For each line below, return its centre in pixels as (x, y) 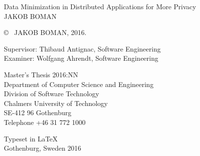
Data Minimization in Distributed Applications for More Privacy (100, 6)
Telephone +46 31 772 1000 (45, 122)
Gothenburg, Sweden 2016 (43, 148)
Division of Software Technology (52, 94)
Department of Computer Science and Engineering (79, 84)
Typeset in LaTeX (31, 138)
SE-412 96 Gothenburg (38, 113)
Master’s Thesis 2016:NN (41, 74)
